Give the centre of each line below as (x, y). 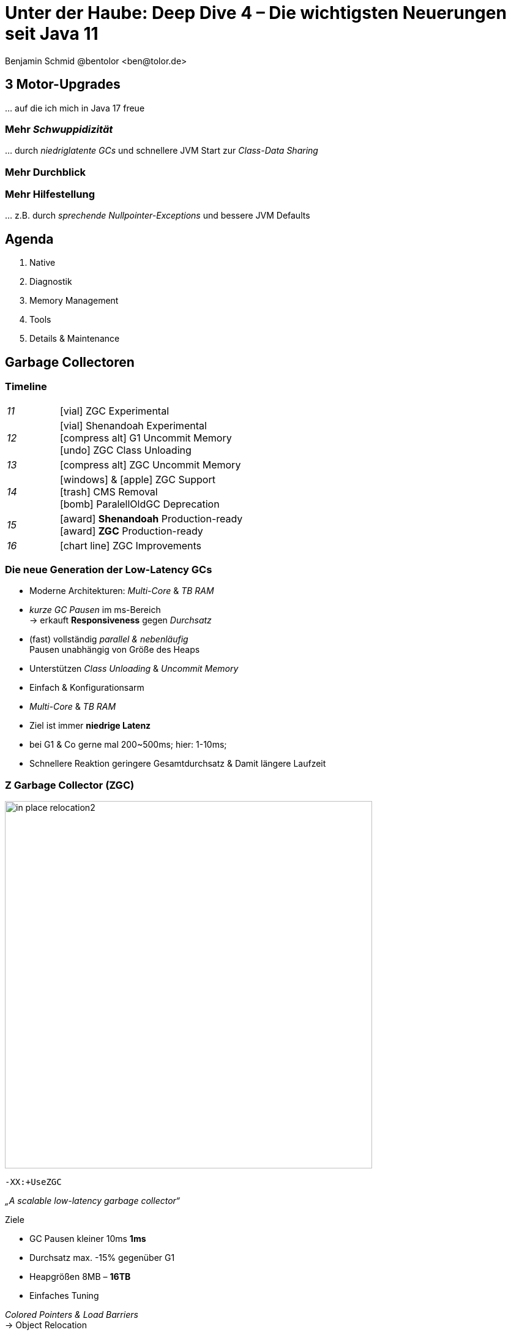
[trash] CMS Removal (109, 491)
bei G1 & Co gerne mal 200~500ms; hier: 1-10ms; (128, 745)
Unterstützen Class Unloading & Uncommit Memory (134, 669)
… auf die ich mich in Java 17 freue (75, 108)
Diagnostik (51, 282)
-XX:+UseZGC (33, 1182)
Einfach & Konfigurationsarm (87, 688)
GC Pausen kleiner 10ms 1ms (88, 1239)
